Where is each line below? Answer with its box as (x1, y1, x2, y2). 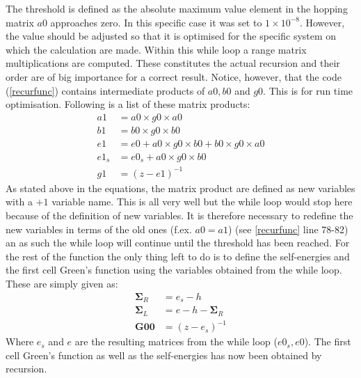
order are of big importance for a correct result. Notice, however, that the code (6, 69, 342, 84)
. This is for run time (263, 83, 353, 97)
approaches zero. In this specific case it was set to (50, 15, 262, 29)
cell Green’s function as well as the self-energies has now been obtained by (6, 347, 322, 362)
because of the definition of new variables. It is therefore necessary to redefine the (6, 208, 353, 223)
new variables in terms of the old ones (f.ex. (6, 221, 192, 236)
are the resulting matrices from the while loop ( (74, 334, 278, 349)
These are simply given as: (6, 276, 118, 291)
